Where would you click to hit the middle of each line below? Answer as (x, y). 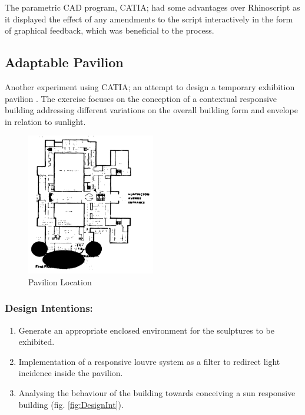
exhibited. (37, 342)
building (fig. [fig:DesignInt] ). (71, 404)
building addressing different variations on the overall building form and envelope (151, 110)
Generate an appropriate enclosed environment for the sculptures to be (146, 330)
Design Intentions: (49, 308)
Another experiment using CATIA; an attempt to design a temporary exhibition (150, 86)
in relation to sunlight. (45, 121)
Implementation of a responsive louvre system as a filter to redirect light (149, 361)
